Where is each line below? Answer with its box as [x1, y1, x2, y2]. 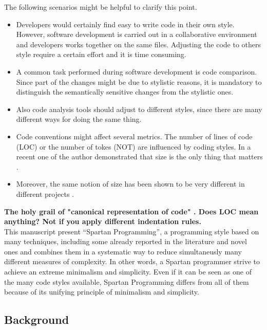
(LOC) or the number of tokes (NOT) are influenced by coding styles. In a [16, 141, 251, 152]
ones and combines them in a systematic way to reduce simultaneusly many [4, 246, 242, 256]
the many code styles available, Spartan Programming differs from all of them [4, 276, 249, 287]
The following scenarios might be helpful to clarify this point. [4, 2, 197, 12]
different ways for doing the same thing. [16, 114, 142, 124]
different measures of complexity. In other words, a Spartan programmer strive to [4, 256, 260, 267]
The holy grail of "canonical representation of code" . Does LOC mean [4, 206, 259, 216]
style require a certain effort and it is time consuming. [16, 49, 186, 60]
